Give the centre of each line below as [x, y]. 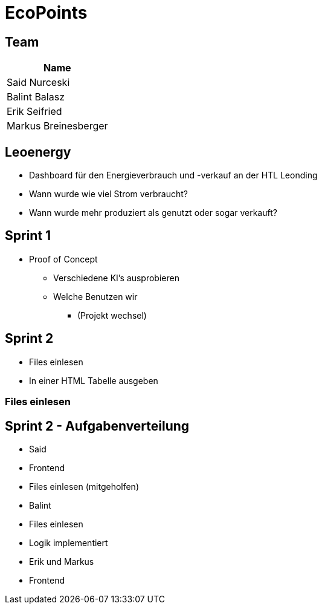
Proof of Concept [63, 259]
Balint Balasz [36, 97]
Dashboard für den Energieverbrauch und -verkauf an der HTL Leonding [173, 175]
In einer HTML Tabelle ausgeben [94, 380]
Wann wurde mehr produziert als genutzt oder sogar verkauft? [153, 213]
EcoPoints [46, 13]
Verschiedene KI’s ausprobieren [116, 278]
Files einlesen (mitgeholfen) [84, 486]
